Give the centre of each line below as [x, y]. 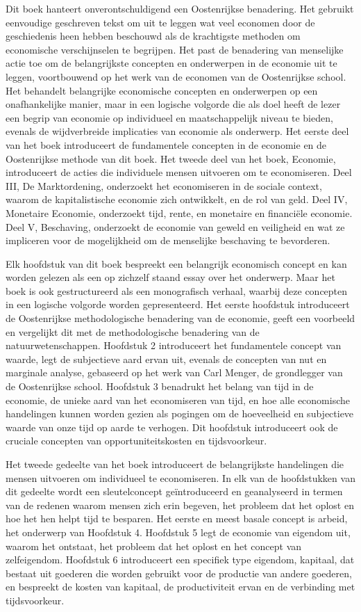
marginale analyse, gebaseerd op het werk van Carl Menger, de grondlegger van [174, 372]
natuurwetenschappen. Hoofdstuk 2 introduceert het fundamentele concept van [174, 345]
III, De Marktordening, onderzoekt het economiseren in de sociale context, [164, 185]
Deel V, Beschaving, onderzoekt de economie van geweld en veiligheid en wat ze [175, 226]
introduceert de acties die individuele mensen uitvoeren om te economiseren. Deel [179, 172]
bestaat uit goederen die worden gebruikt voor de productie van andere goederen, [179, 573]
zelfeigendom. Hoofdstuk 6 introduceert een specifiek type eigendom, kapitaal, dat [180, 559]
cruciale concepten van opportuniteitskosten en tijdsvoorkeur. [136, 441]
